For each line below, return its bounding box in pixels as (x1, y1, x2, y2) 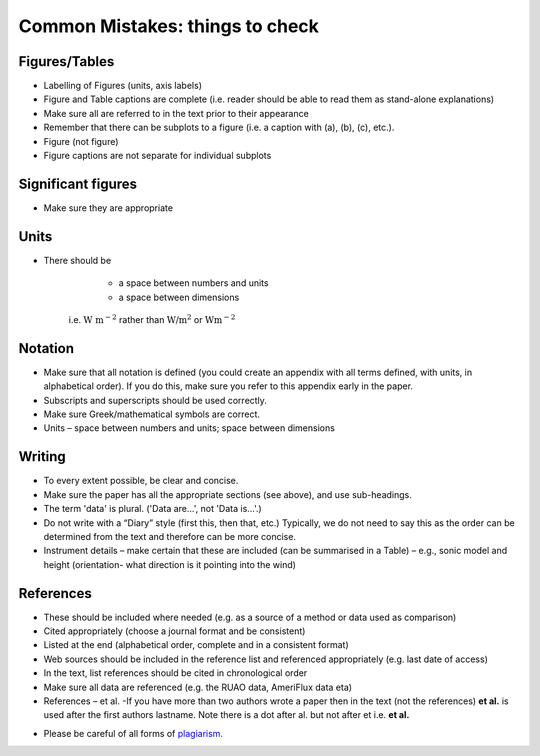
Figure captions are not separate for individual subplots (43, 150, 272, 162)
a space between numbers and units (118, 277, 269, 289)
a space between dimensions (118, 291, 240, 303)
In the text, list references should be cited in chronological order (43, 667, 308, 679)
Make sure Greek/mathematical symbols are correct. (43, 408, 260, 420)
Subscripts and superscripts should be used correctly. (43, 394, 267, 406)
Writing (18, 448, 67, 465)
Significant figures (18, 175, 138, 192)
